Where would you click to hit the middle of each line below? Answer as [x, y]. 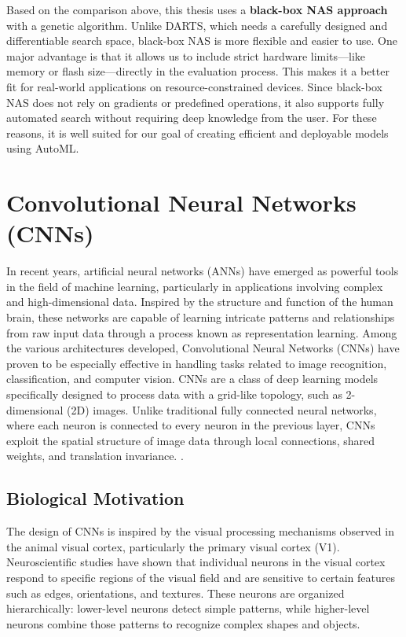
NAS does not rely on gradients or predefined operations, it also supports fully [196, 102]
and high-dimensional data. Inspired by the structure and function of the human [200, 302]
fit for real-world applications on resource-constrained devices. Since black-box [194, 86]
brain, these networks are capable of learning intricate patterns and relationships [201, 317]
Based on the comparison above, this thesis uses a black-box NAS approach [197, 9]
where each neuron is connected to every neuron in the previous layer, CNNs [191, 425]
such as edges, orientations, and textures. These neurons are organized [176, 593]
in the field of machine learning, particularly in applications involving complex [195, 286]
